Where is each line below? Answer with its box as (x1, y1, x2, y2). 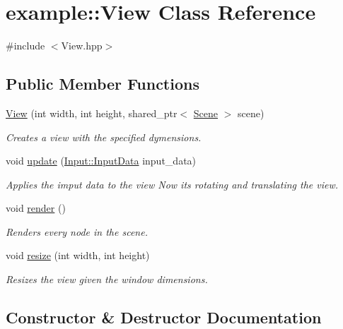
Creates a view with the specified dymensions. (6, 129, 202, 144)
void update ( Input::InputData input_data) (6, 153, 197, 168)
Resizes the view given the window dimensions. (6, 272, 208, 287)
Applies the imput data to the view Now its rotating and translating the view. (6, 177, 339, 191)
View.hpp (61, 38, 103, 53)
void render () (6, 201, 66, 215)
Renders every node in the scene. (6, 224, 148, 239)
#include (6, 38, 45, 53)
